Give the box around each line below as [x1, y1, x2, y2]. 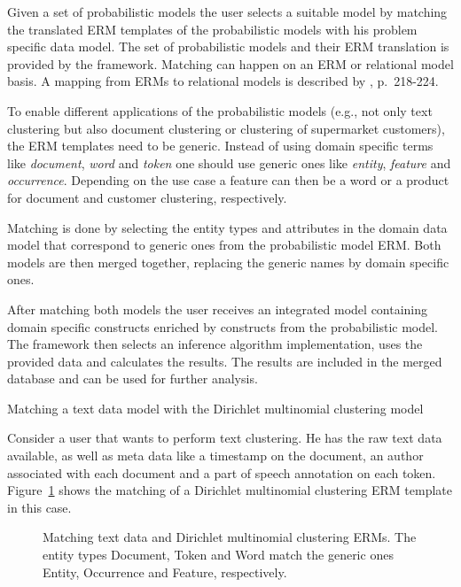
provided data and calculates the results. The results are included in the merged [7, 351, 442, 370]
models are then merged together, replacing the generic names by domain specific [7, 252, 449, 271]
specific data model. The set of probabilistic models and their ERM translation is [7, 37, 449, 56]
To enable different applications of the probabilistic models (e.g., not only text [7, 101, 433, 120]
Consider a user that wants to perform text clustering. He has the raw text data [7, 429, 442, 447]
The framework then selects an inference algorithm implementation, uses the [7, 335, 423, 353]
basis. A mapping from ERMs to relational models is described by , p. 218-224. [7, 72, 439, 90]
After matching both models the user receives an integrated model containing [7, 299, 428, 318]
